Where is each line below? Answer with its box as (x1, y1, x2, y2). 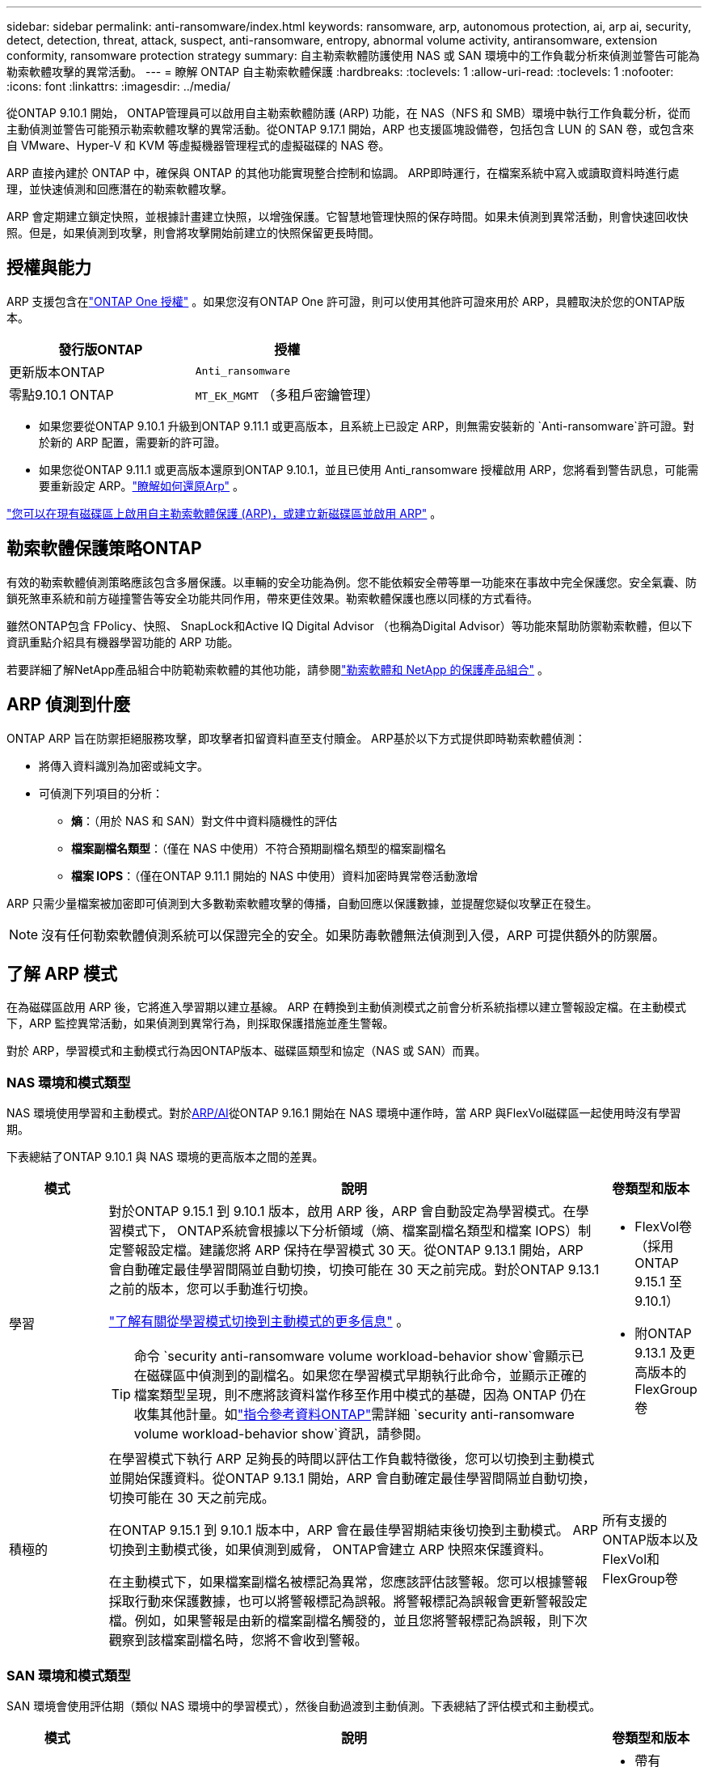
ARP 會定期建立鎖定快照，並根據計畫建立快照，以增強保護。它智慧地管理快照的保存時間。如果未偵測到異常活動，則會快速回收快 (6, 210, 689, 223)
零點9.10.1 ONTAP (9, 386, 114, 403)
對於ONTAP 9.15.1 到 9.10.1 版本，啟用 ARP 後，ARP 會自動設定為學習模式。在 (108, 1203, 576, 1220)
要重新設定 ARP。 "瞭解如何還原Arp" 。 (39, 478, 245, 493)
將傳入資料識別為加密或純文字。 (39, 758, 209, 773)
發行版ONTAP (58, 341, 143, 358)
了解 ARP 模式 (6, 963, 118, 984)
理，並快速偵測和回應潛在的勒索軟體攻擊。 (6, 182, 233, 196)
